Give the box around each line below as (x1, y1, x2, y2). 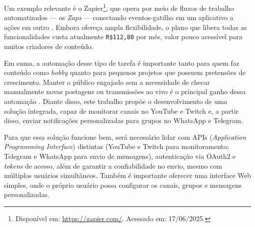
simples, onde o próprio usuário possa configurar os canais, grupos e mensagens (4, 179, 242, 190)
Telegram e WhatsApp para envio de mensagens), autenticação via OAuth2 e (4, 151, 236, 161)
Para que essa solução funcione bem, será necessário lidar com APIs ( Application (4, 131, 246, 142)
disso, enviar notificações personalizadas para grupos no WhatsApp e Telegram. (4, 115, 243, 126)
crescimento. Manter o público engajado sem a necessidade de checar (4, 76, 210, 87)
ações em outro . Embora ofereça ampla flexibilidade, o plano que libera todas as (4, 22, 247, 32)
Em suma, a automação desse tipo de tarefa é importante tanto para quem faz (4, 57, 240, 68)
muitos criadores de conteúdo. (4, 41, 94, 51)
